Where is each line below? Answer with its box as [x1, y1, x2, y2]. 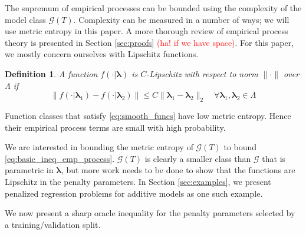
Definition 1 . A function [5, 67, 98, 80]
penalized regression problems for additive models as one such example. [5, 187, 263, 199]
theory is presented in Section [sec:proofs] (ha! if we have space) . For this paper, [5, 36, 294, 48]
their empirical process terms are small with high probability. [5, 121, 226, 133]
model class [5, 13, 46, 25]
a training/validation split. [5, 218, 101, 230]
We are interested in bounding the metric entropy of [5, 141, 193, 153]
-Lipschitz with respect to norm [146, 67, 258, 80]
